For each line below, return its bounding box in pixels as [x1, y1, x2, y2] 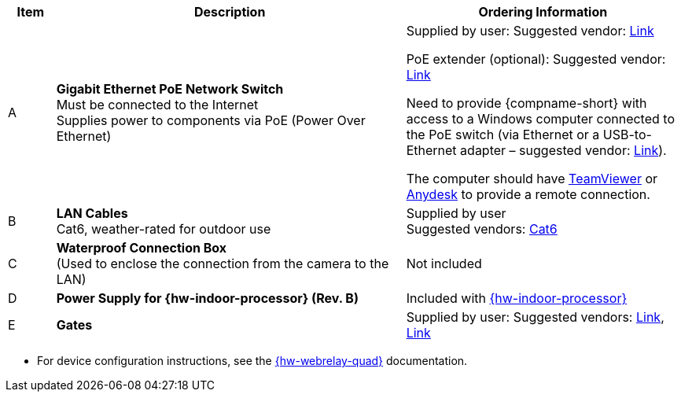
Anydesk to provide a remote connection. [406, 186, 650, 202]
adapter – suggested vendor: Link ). [460, 142, 667, 158]
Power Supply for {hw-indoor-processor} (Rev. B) [56, 290, 359, 306]
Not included [406, 256, 482, 271]
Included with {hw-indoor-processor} [406, 290, 628, 306]
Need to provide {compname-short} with [406, 95, 647, 111]
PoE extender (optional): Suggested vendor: [406, 51, 666, 67]
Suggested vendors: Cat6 [406, 221, 558, 237]
